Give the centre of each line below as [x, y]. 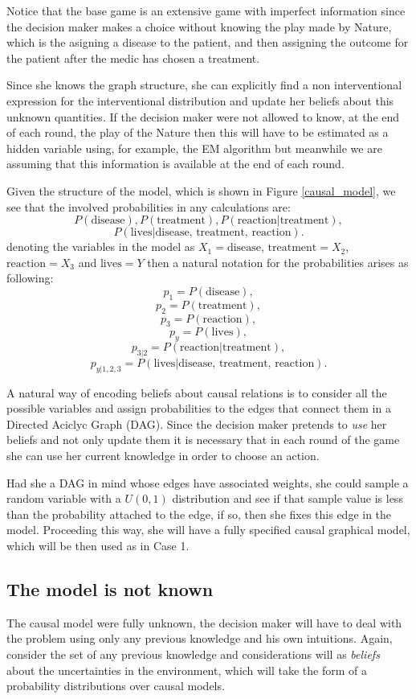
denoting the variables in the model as [101, 247]
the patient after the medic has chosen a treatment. [133, 58]
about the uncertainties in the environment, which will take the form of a [187, 670]
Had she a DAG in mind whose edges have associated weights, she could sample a [208, 482]
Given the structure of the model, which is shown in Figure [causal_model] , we [201, 190]
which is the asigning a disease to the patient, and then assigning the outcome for [208, 42]
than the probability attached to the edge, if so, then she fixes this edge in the [199, 514]
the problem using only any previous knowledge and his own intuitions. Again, [200, 638]
